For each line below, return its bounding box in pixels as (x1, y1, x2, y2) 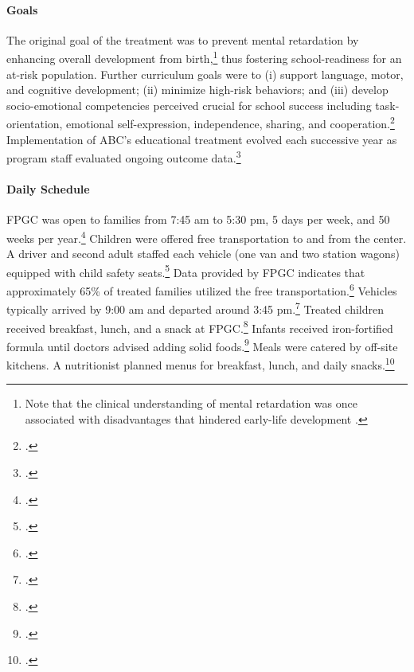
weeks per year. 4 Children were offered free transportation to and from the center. (6, 227, 407, 246)
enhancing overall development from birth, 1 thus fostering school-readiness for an (6, 48, 402, 67)
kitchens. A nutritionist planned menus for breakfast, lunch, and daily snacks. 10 (6, 354, 395, 373)
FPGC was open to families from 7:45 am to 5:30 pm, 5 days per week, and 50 (6, 211, 390, 228)
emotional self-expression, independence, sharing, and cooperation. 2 (66, 113, 395, 132)
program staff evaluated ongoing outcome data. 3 (6, 147, 241, 166)
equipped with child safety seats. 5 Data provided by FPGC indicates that (6, 261, 365, 280)
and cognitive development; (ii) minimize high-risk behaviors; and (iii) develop (6, 81, 389, 98)
